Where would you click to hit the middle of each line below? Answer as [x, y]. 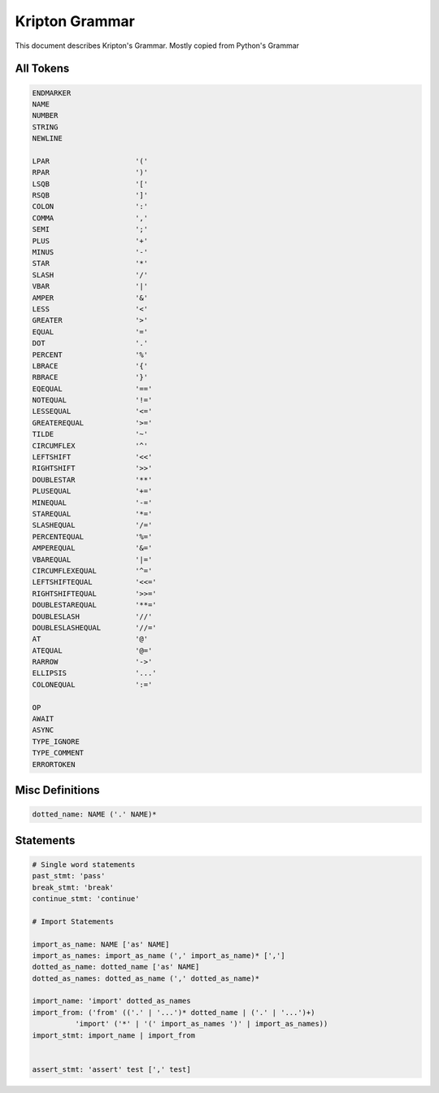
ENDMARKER [52, 93]
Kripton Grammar [75, 21]
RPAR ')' [90, 172]
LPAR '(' [90, 161]
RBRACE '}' [90, 377]
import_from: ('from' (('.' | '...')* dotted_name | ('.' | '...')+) [174, 1012]
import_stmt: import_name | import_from [113, 1035]
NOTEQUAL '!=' [92, 400]
